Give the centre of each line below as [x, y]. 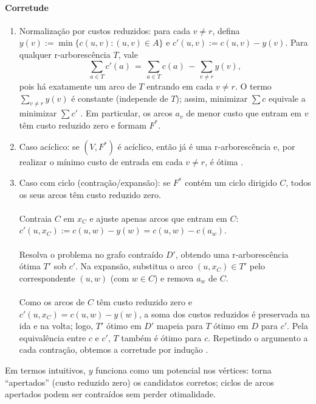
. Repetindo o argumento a [258, 337]
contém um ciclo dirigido [231, 183]
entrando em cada [180, 86]
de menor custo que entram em [244, 113]
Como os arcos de [52, 302]
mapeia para [180, 326]
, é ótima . [224, 162]
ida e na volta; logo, [56, 326]
